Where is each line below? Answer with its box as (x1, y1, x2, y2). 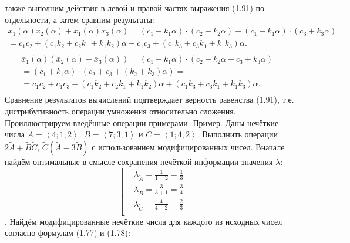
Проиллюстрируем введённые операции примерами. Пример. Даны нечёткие (5, 116, 279, 129)
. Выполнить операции (197, 128, 278, 140)
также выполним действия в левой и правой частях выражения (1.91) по (5, 2, 264, 14)
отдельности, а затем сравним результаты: (5, 13, 154, 25)
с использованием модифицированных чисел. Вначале (92, 141, 285, 153)
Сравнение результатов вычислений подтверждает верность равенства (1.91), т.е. (5, 93, 294, 106)
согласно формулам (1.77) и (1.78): (5, 227, 130, 239)
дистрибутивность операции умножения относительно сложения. (5, 105, 236, 117)
